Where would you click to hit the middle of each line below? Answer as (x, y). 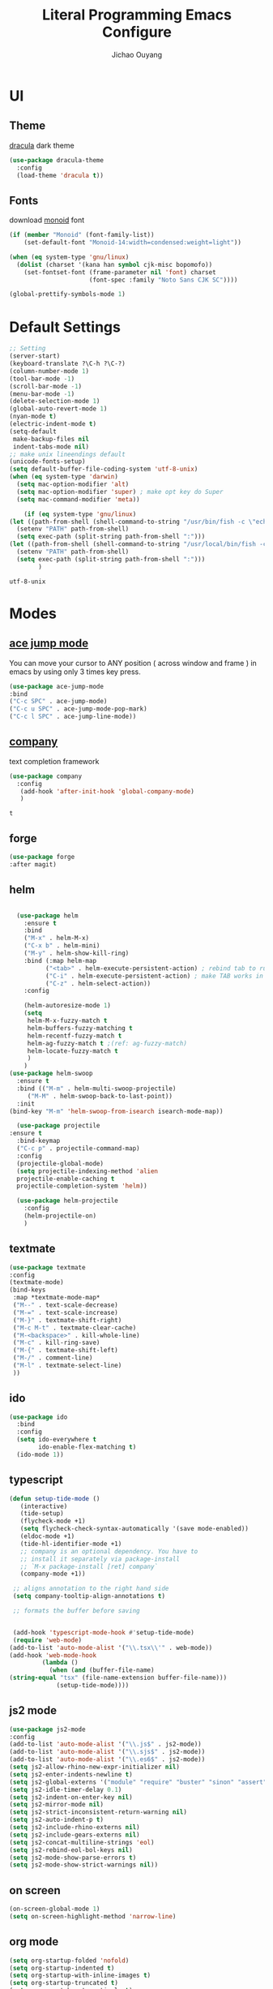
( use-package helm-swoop (51, 1074)
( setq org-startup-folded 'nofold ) (69, 1961)
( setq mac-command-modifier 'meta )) (78, 499)
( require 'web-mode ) (47, 1640)
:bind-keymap (38, 1141)
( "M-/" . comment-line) (53, 1358)
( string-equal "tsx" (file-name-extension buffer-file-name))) (118, 1678)
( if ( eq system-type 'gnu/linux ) (80, 514)
